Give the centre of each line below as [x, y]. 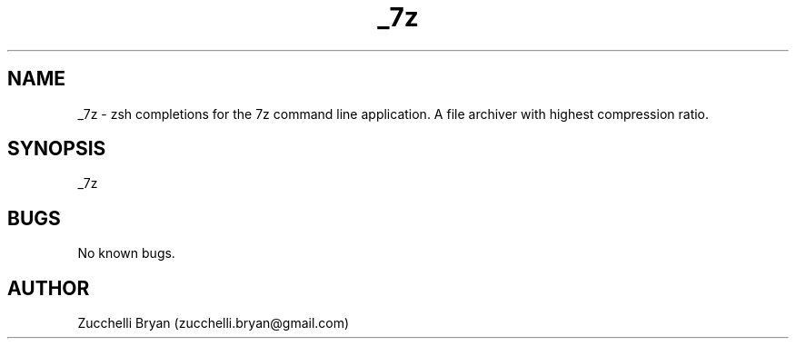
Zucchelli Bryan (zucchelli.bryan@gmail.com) [214, 323]
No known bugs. [126, 253]
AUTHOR [49, 288]
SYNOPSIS [57, 149]
